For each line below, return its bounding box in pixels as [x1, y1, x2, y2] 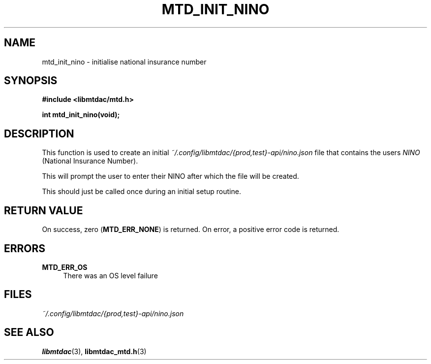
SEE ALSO [4, 326, 54, 339]
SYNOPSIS [4, 74, 58, 87]
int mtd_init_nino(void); [42, 110, 120, 119]
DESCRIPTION [4, 127, 74, 140]
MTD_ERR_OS [42, 263, 88, 271]
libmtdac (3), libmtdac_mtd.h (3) [42, 347, 147, 356]
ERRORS [4, 242, 46, 255]
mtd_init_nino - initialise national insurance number [42, 57, 207, 66]
